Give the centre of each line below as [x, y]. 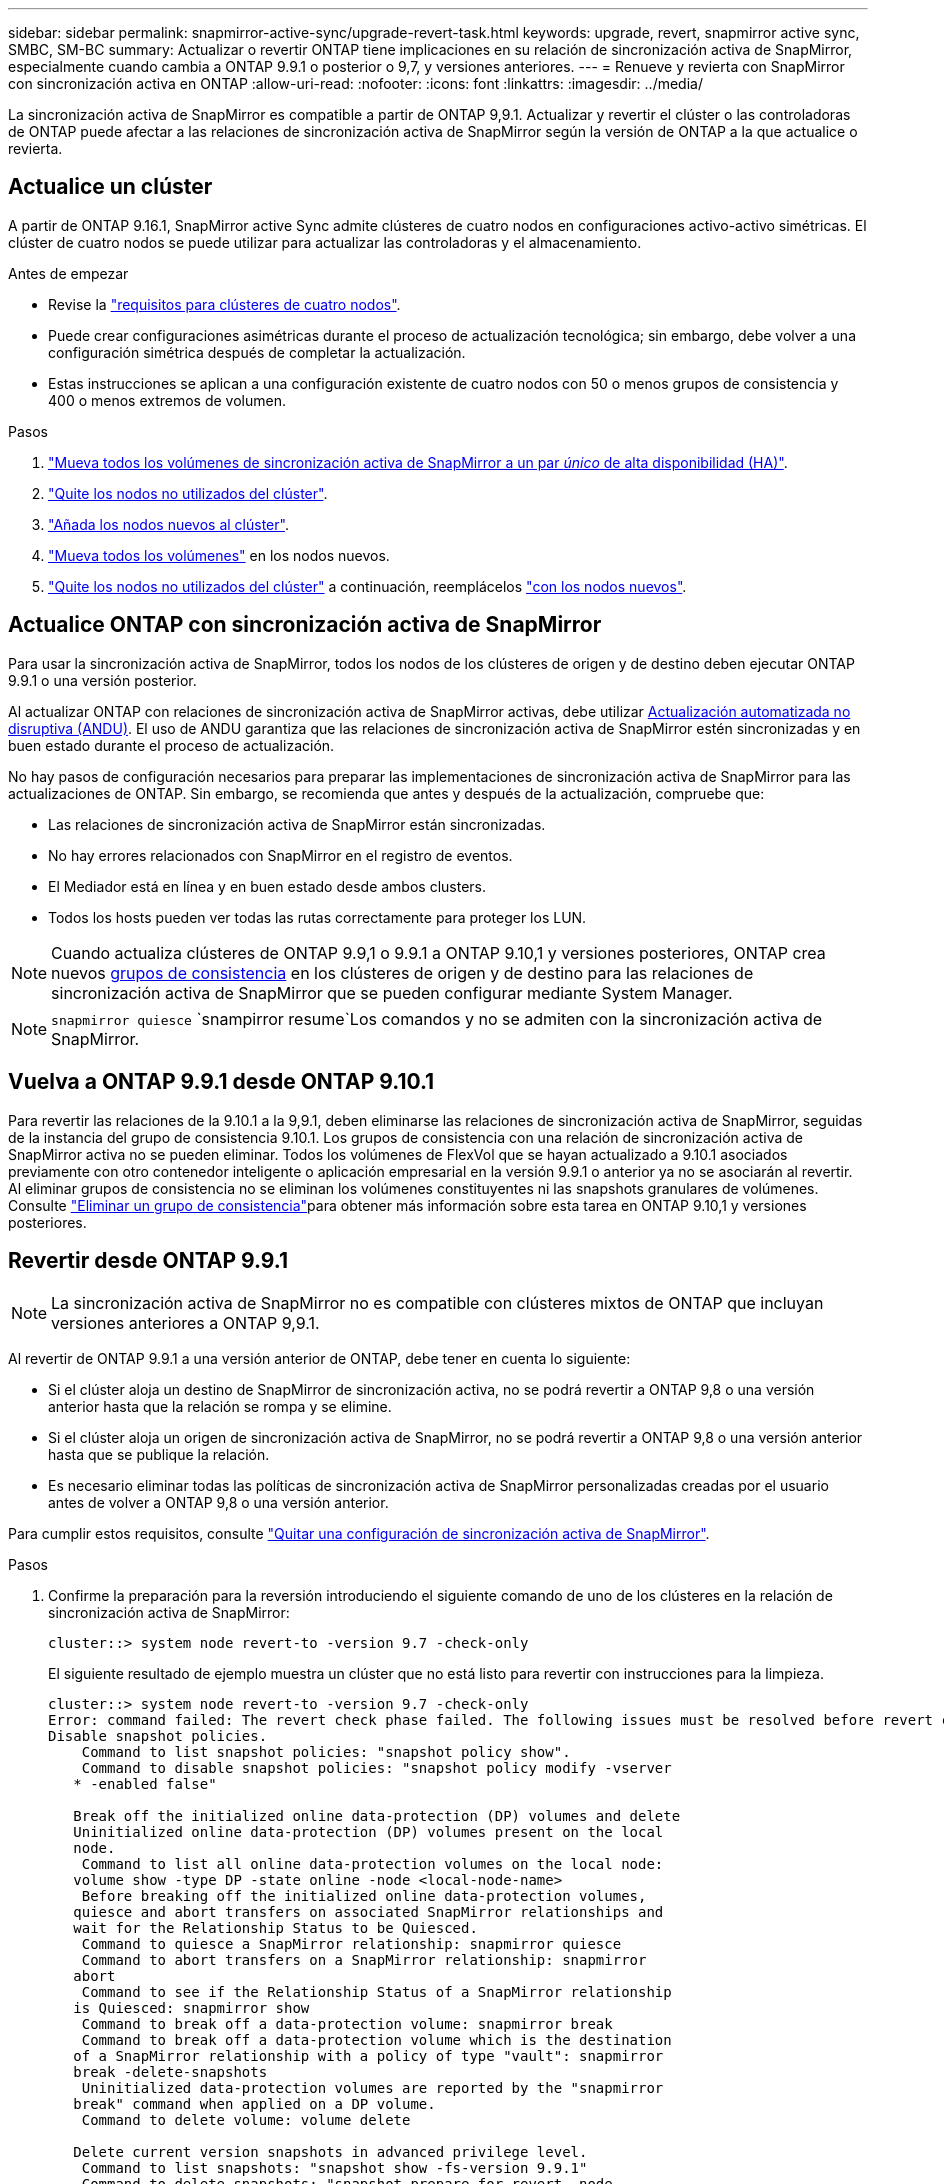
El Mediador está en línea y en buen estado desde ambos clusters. [267, 886]
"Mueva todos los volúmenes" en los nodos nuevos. [219, 555]
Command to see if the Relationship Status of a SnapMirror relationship [376, 1992]
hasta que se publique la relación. [159, 1455]
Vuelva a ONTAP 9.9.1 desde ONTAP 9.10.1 [221, 1082]
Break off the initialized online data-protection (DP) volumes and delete [377, 1816]
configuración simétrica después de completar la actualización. [257, 352]
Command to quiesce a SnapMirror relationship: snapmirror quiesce [351, 1944]
